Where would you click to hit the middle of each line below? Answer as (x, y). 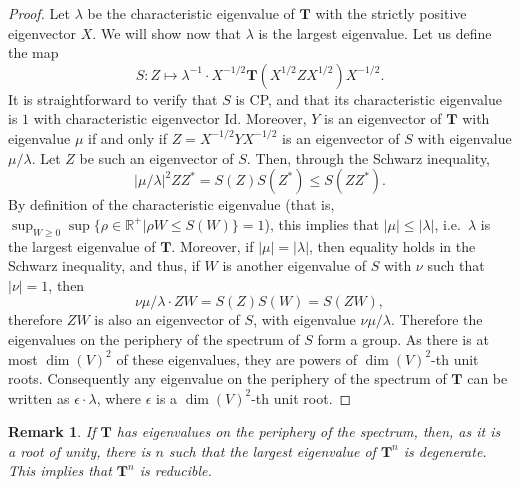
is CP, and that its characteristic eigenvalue (368, 98)
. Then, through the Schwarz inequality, (368, 157)
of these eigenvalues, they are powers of (236, 358)
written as (39, 397)
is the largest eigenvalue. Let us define (375, 32)
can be (487, 378)
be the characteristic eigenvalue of (191, 13)
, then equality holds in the (392, 245)
